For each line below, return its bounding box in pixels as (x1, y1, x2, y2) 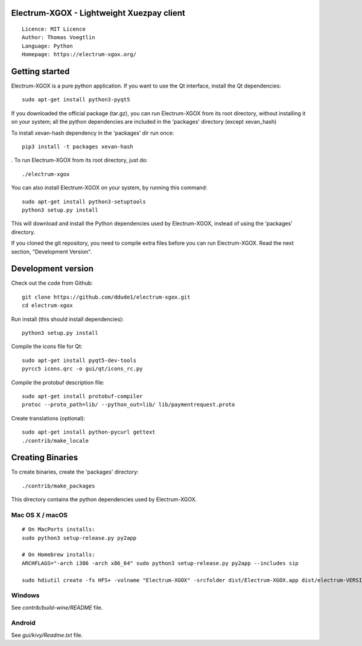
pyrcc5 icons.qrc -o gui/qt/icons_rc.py (22, 366, 143, 372)
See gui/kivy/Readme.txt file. (11, 631, 83, 639)
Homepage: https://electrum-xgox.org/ (22, 51, 137, 58)
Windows (11, 591, 40, 600)
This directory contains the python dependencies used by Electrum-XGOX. (11, 496, 197, 503)
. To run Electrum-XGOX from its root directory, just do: (11, 157, 148, 164)
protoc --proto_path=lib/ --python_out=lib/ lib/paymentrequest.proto (22, 401, 235, 408)
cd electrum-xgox (22, 302, 73, 309)
